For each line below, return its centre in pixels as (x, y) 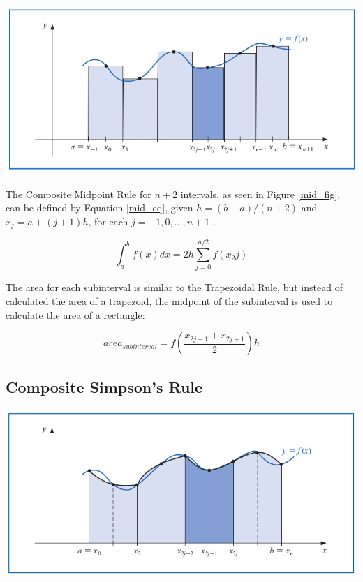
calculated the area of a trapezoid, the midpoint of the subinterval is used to (169, 301)
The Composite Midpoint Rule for (79, 194)
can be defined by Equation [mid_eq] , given (99, 208)
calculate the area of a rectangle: (75, 314)
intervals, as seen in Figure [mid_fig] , (260, 194)
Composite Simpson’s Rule (104, 386)
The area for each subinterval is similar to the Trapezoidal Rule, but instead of (174, 287)
